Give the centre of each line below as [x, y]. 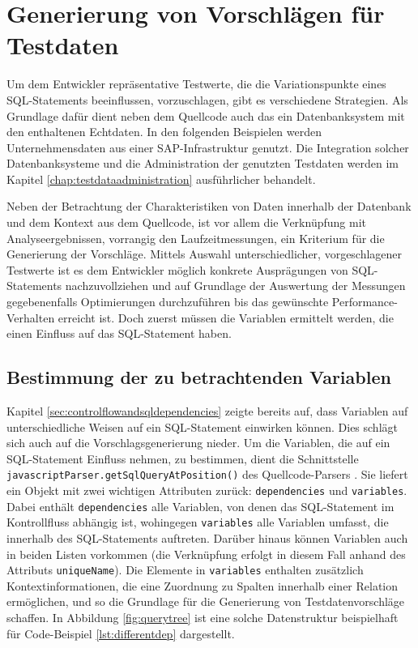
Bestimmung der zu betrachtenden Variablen [199, 377]
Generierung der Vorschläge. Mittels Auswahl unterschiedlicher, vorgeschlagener [205, 254]
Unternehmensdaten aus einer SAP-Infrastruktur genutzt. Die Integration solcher [208, 147]
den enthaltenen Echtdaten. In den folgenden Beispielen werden [164, 132]
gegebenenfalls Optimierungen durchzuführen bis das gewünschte [168, 302]
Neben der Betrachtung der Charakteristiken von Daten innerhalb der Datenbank [209, 206]
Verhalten [31, 317]
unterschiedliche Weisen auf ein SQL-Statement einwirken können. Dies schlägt [202, 426]
